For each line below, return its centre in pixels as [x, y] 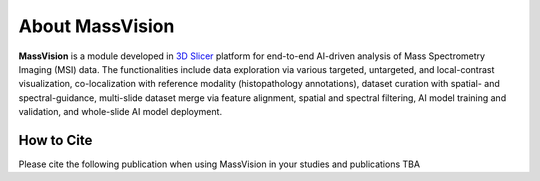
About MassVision [96, 26]
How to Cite [55, 140]
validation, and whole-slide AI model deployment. [120, 112]
